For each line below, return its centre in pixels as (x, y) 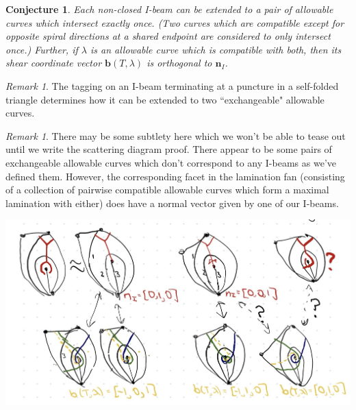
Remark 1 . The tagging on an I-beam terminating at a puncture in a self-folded (172, 85)
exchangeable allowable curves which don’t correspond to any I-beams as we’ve (171, 162)
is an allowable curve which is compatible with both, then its (216, 49)
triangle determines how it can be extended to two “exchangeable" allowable (165, 99)
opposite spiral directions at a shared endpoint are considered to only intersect (168, 36)
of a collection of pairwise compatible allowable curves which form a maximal (167, 190)
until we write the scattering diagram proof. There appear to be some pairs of (169, 149)
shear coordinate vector (54, 63)
